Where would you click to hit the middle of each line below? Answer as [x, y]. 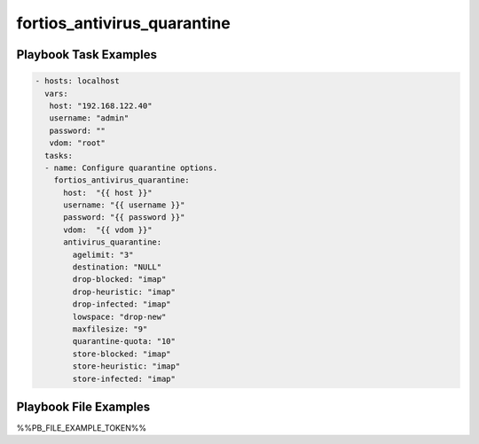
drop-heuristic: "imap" [124, 292]
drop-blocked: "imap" [119, 280]
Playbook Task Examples [87, 55]
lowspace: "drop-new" [119, 316]
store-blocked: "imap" [122, 354]
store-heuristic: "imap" [126, 366]
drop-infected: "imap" [122, 304]
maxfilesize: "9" [110, 329]
